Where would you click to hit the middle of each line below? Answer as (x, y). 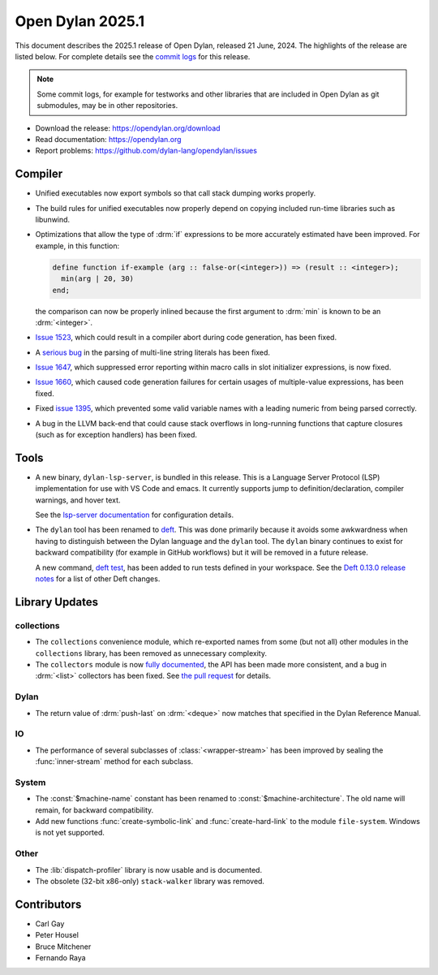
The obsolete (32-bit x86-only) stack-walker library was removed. (150, 881)
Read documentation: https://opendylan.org (108, 139)
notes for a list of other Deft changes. (98, 579)
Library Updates (57, 602)
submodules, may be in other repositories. (107, 106)
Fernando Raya (60, 957)
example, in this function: (77, 246)
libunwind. (53, 219)
